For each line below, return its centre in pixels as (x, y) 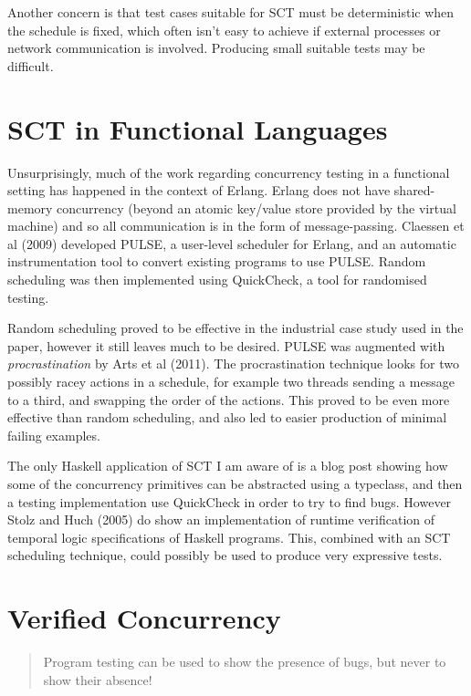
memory (30, 208)
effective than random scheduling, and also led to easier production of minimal (227, 417)
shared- (414, 190)
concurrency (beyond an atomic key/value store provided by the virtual (256, 208)
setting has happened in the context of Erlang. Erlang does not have (199, 190)
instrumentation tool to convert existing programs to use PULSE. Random (217, 261)
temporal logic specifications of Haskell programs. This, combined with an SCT (229, 537)
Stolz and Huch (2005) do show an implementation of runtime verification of (221, 519)
